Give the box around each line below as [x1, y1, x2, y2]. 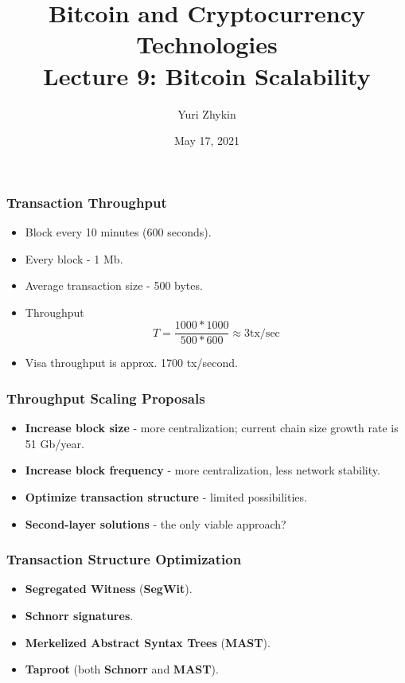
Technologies [136, 28, 278, 60]
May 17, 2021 [173, 132, 240, 149]
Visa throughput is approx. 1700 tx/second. [25, 354, 238, 371]
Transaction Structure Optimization [6, 549, 242, 569]
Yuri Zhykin [177, 105, 236, 122]
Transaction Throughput [6, 192, 167, 212]
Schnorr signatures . [25, 607, 134, 624]
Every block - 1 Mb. [25, 250, 123, 267]
